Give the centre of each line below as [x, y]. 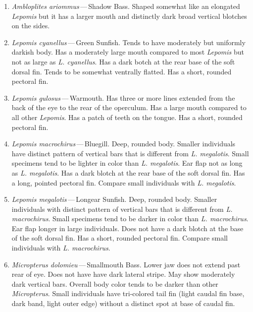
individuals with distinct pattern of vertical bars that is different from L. [122, 209]
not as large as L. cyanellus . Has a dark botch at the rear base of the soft [123, 61]
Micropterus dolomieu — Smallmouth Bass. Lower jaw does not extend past [126, 264]
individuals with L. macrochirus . [61, 248]
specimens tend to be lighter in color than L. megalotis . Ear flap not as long [127, 163]
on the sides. [31, 26]
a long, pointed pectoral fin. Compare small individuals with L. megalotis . [124, 182]
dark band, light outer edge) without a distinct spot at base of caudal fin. [123, 303]
